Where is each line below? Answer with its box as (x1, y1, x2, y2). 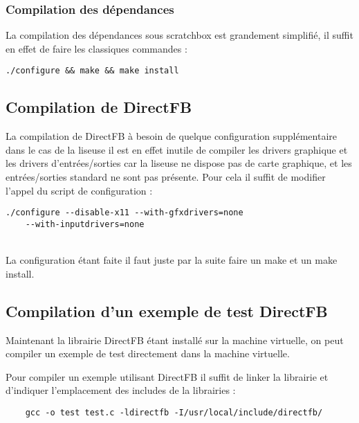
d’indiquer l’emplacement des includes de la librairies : (6, 383, 236, 397)
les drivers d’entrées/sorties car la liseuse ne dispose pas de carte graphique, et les (6, 156, 352, 170)
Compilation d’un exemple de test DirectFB (6, 300, 328, 321)
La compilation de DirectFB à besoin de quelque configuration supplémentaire (6, 129, 338, 143)
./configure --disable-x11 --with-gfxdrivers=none (6, 208, 243, 218)
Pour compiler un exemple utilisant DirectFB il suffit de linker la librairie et (6, 369, 329, 384)
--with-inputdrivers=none (25, 219, 145, 229)
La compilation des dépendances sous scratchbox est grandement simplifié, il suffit (6, 28, 353, 42)
